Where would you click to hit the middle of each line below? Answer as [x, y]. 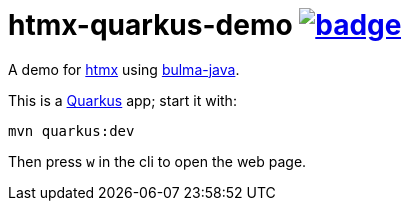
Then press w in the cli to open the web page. [157, 161]
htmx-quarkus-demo [150, 25]
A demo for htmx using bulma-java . [124, 69]
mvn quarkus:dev [71, 130]
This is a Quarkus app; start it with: [122, 100]
